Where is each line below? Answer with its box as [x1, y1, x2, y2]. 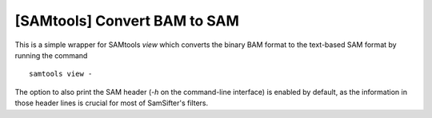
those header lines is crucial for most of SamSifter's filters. [14, 98, 209, 108]
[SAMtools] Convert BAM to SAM [14, 12, 240, 29]
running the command [14, 50, 88, 60]
